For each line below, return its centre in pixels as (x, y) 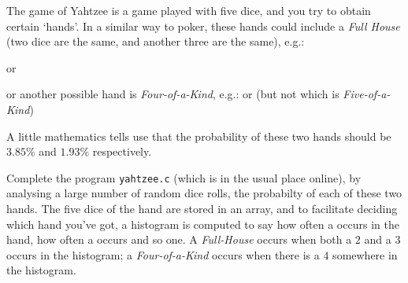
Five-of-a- (367, 94)
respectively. (122, 151)
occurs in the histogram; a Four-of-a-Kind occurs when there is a (163, 254)
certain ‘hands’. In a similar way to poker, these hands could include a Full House (203, 26)
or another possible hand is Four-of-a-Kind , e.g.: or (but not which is (173, 94)
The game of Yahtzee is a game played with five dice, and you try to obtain (189, 10)
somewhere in (365, 254)
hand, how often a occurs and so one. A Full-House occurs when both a (179, 239)
